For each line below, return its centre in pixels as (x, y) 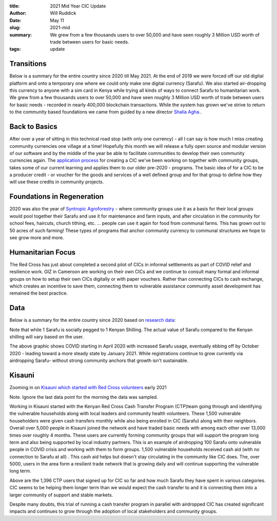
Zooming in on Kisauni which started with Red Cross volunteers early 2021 (88, 388)
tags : (15, 49)
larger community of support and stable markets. (61, 495)
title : (15, 6)
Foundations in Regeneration (57, 197)
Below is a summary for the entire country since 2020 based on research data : (93, 320)
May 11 (57, 20)
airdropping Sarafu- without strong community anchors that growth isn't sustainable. (99, 361)
